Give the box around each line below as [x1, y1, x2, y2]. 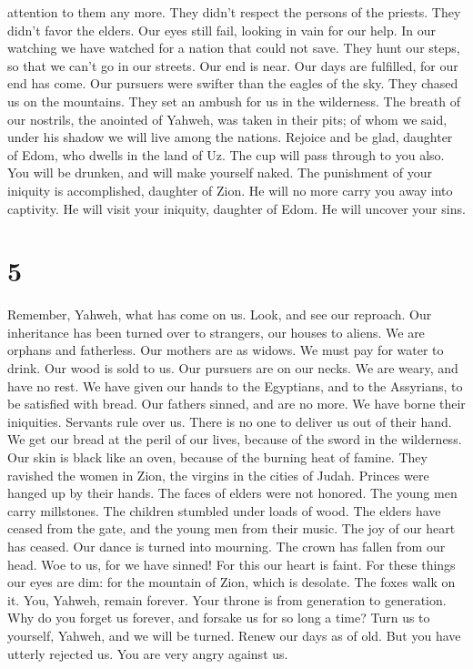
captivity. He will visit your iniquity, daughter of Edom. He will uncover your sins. [7, 198, 466, 218]
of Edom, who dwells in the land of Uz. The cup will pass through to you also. [7, 145, 445, 164]
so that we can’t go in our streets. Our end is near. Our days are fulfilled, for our [7, 56, 458, 75]
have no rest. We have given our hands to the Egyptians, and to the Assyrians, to [7, 376, 463, 395]
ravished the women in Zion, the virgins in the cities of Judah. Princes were [7, 465, 429, 484]
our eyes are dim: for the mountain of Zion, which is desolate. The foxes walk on [7, 573, 456, 592]
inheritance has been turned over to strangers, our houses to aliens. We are [7, 322, 425, 341]
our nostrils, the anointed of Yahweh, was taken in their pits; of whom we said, [7, 109, 448, 128]
